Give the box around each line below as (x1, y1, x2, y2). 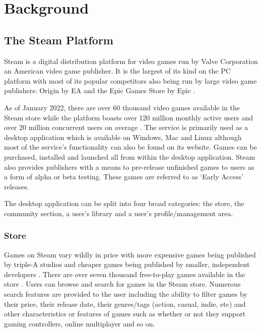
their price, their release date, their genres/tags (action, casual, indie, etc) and (4, 298, 246, 309)
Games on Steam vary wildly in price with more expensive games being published (4, 249, 256, 259)
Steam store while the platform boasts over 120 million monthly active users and (4, 112, 253, 122)
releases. (4, 181, 29, 191)
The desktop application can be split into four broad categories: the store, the (4, 198, 244, 209)
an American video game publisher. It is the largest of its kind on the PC (4, 65, 231, 76)
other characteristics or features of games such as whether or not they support (4, 308, 246, 319)
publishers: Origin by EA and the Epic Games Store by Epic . (4, 85, 195, 96)
